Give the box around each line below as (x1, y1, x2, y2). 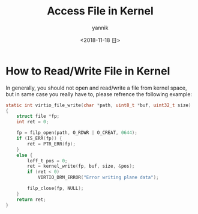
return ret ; (16, 197, 46, 203)
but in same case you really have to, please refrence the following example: (5, 90, 193, 97)
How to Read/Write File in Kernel (5, 64, 170, 78)
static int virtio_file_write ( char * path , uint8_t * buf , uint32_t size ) (5, 102, 191, 108)
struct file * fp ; (16, 113, 60, 120)
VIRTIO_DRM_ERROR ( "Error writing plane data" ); (37, 174, 160, 181)
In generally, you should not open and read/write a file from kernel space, (5, 84, 187, 91)
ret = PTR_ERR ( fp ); (27, 141, 76, 147)
